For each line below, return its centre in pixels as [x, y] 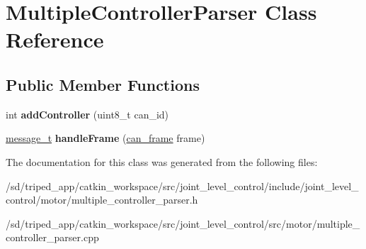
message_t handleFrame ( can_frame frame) [105, 138]
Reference [55, 39]
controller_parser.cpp [52, 237]
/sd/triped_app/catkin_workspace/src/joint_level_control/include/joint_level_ [182, 186]
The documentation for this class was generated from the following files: [162, 161]
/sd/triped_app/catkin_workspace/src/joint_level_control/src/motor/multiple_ [183, 223]
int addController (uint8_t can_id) [87, 114]
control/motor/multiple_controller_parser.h [102, 200]
